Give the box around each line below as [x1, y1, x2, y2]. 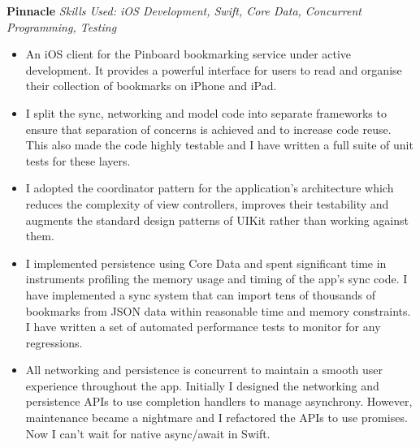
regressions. [25, 334, 83, 351]
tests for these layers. [25, 152, 131, 169]
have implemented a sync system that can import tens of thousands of [25, 286, 375, 303]
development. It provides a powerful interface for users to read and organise [25, 61, 402, 78]
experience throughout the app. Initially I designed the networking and [25, 377, 379, 394]
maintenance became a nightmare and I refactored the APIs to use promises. [25, 409, 408, 426]
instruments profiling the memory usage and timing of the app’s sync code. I [25, 270, 408, 287]
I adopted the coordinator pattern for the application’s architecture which [25, 179, 394, 196]
